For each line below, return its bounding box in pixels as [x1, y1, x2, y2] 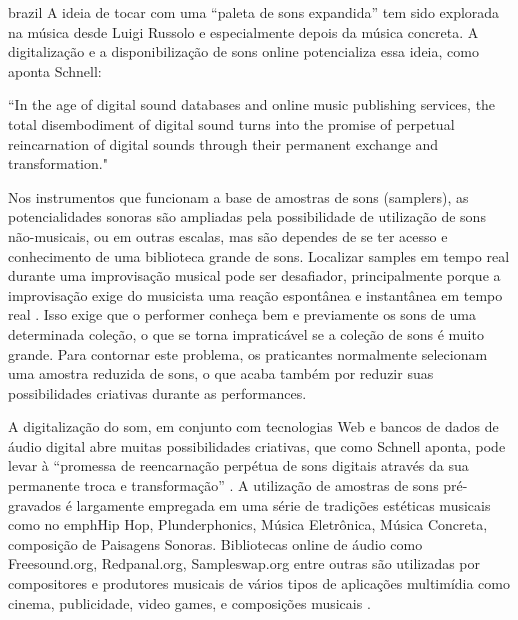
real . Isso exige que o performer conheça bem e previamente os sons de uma [8, 304, 476, 325]
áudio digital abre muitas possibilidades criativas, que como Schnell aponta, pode [8, 435, 506, 456]
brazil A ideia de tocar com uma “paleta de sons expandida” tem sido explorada [8, 2, 500, 22]
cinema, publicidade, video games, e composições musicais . [8, 592, 371, 613]
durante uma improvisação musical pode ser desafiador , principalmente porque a [8, 265, 501, 286]
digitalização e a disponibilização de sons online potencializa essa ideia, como [8, 41, 479, 62]
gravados [8, 494, 62, 515]
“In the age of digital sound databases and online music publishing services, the [8, 94, 496, 115]
